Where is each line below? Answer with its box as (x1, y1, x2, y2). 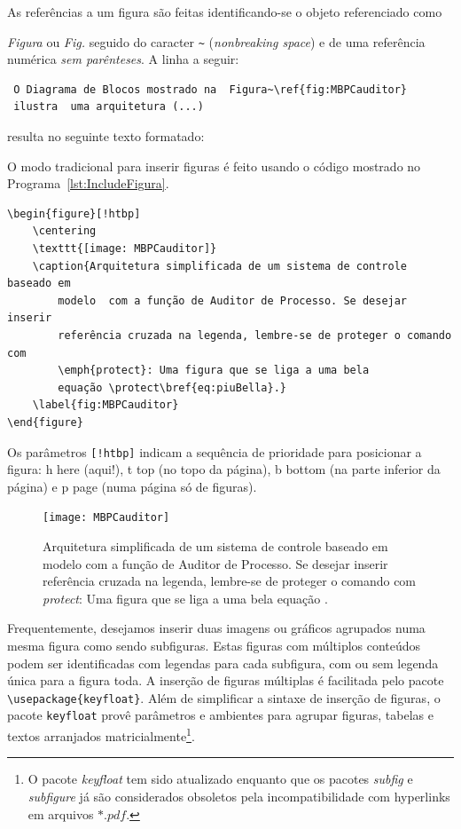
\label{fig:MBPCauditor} (32, 399, 179, 412)
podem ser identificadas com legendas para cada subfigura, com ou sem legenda (7, 653, 439, 672)
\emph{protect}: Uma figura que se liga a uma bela (58, 364, 370, 377)
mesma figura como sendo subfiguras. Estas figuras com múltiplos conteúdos (7, 636, 421, 654)
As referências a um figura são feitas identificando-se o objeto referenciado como (7, 3, 442, 20)
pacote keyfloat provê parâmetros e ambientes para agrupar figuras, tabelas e (7, 706, 434, 724)
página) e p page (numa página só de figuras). (7, 477, 257, 495)
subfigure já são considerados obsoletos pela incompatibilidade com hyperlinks (27, 786, 450, 805)
